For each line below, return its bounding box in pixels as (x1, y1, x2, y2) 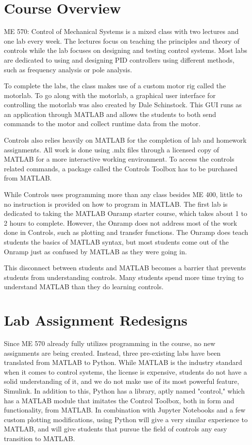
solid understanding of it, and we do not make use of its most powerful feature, (4, 376, 239, 386)
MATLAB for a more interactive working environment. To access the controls (4, 154, 235, 164)
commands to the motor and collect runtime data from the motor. (4, 118, 201, 129)
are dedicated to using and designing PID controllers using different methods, (4, 54, 235, 65)
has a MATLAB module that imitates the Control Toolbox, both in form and (4, 395, 235, 405)
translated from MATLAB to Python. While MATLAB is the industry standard (4, 357, 242, 367)
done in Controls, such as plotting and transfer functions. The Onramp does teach (4, 227, 249, 237)
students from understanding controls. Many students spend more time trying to (4, 272, 244, 282)
